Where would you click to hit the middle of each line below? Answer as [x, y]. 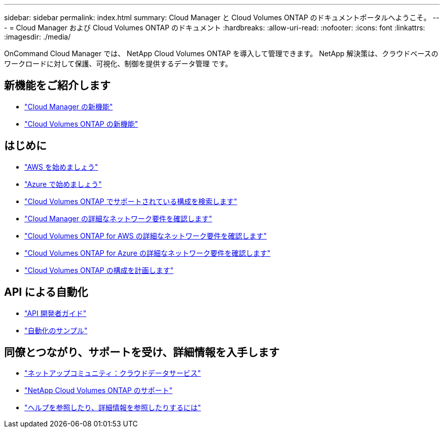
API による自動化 [46, 292]
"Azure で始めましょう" [63, 184]
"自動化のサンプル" [56, 330]
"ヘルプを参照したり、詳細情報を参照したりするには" [113, 408]
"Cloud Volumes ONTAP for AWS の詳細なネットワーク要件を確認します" [146, 235]
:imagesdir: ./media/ [38, 37]
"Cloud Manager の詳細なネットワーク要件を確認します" [118, 218]
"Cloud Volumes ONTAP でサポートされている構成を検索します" [131, 201]
